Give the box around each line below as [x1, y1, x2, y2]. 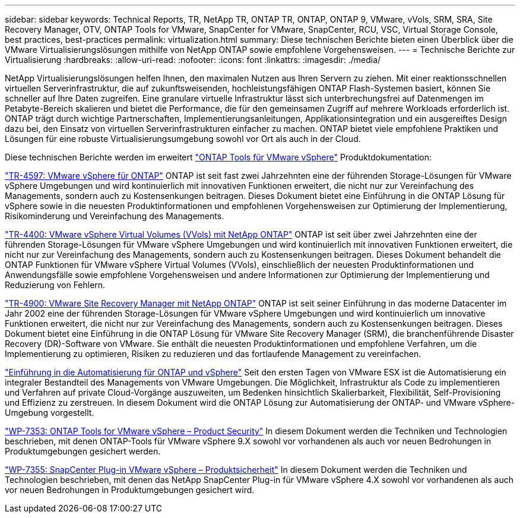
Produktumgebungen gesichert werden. [5, 446, 161, 456]
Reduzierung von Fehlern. [5, 280, 106, 290]
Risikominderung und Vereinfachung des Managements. [5, 211, 224, 221]
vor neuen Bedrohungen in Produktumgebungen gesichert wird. [5, 485, 255, 495]
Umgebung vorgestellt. [5, 408, 94, 418]
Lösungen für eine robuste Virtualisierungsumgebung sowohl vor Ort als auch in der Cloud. [5, 134, 361, 144]
